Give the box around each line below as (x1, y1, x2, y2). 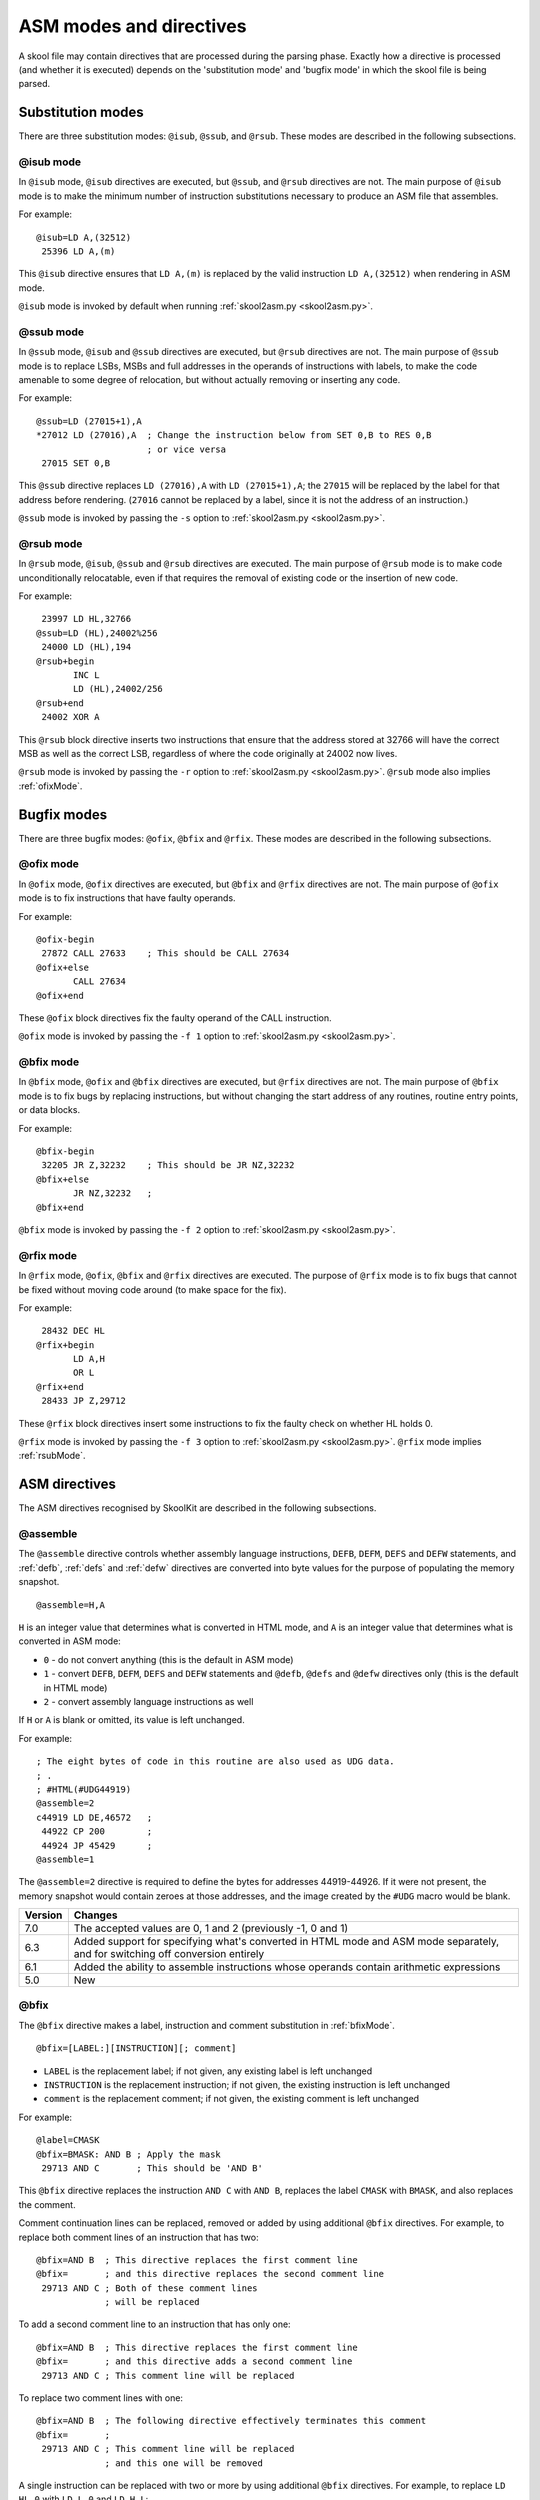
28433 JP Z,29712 (41, 1395, 127, 1407)
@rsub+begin (36, 655, 95, 667)
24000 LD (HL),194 (41, 641, 132, 653)
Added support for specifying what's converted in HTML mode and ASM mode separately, (73, 1935, 500, 1949)
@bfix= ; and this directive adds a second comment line (36, 2356, 353, 2367)
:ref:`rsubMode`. (18, 1450, 86, 1462)
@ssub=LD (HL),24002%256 (36, 627, 158, 639)
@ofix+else (36, 961, 90, 973)
